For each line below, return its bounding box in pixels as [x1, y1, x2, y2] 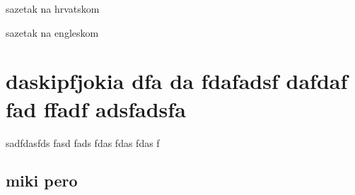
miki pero [6, 170, 78, 191]
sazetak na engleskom [6, 25, 99, 40]
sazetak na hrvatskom [6, 1, 100, 16]
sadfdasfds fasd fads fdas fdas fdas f [6, 135, 160, 150]
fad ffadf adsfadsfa [6, 94, 186, 123]
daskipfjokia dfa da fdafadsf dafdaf [6, 66, 348, 95]
